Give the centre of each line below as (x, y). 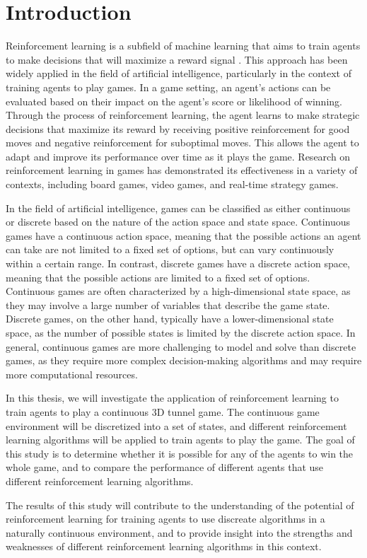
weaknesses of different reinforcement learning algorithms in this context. (164, 546)
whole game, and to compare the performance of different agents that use (165, 467)
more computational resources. (72, 374)
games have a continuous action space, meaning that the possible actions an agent (183, 235)
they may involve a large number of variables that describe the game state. (168, 304)
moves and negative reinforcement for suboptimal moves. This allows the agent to (182, 143)
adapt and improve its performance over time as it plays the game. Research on (178, 156)
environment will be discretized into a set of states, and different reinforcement (176, 425)
